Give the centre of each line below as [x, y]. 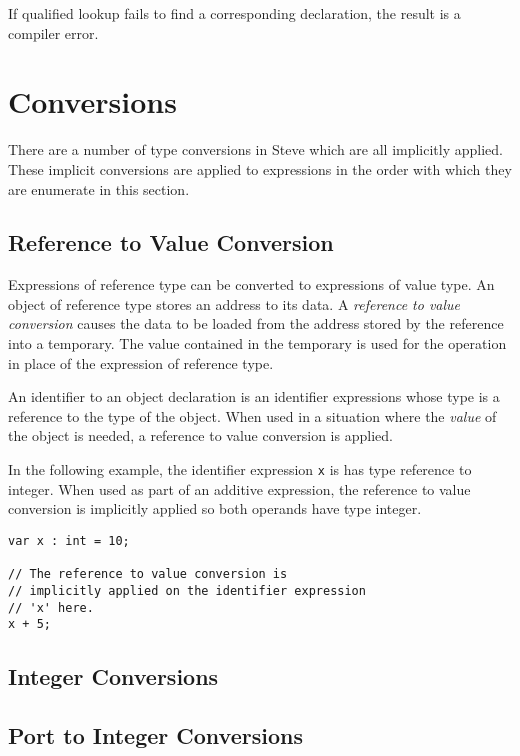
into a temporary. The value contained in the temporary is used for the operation [257, 343]
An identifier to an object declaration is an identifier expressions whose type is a [254, 396]
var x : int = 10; [69, 540]
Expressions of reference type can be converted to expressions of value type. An [251, 284]
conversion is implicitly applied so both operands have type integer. [215, 508]
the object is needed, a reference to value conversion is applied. [200, 435]
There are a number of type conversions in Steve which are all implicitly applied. [256, 149]
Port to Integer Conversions [155, 735]
